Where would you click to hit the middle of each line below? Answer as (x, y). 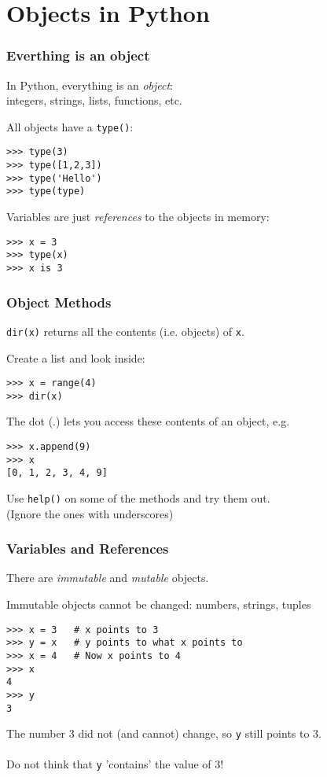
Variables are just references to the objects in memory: (138, 217)
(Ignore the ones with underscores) (90, 513)
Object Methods (59, 302)
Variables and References (88, 549)
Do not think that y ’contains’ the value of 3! (115, 764)
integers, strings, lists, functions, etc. (94, 100)
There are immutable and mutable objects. (108, 578)
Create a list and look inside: (76, 357)
